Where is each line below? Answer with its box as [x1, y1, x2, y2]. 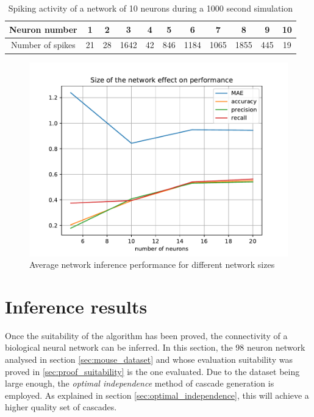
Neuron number [9, 23, 77, 35]
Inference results [5, 293, 148, 318]
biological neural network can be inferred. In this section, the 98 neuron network [5, 341, 305, 354]
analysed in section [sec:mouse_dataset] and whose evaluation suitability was [5, 353, 293, 366]
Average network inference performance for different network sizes [29, 258, 275, 271]
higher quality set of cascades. [5, 401, 117, 413]
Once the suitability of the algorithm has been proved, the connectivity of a [5, 329, 288, 342]
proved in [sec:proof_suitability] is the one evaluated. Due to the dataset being [5, 365, 300, 377]
